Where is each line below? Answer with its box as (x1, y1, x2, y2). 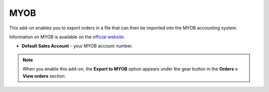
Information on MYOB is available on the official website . (9, 34, 126, 40)
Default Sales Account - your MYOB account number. (21, 43, 133, 49)
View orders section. (22, 73, 66, 79)
